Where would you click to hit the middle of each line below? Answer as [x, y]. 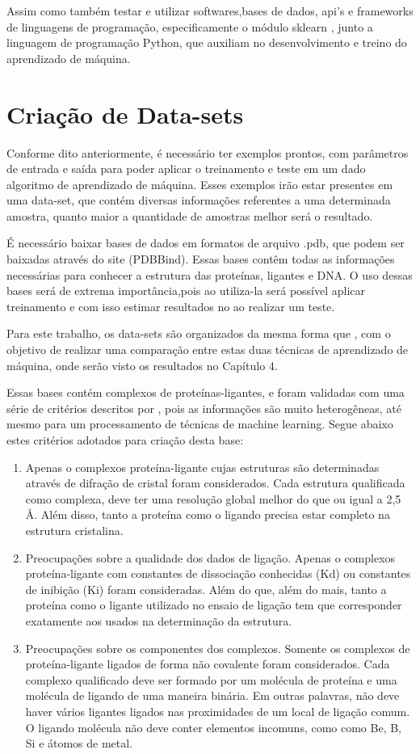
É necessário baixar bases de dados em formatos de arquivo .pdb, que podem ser [206, 243]
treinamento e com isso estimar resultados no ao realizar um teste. [171, 306]
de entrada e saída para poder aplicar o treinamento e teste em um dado [186, 168]
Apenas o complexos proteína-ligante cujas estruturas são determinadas [202, 467]
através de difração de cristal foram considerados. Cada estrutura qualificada [215, 483]
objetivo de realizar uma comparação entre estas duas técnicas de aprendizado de [208, 350]
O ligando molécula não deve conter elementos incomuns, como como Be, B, [214, 727]
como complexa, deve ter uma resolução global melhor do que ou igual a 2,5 [213, 498]
